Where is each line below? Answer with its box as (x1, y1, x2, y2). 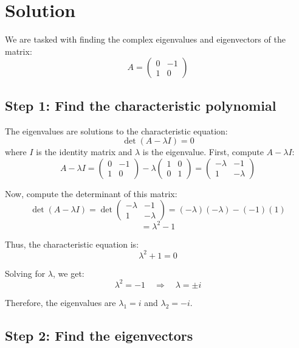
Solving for (5, 266, 46, 279)
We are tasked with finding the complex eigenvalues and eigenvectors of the (5, 33, 286, 46)
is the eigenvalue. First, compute (142, 145, 264, 158)
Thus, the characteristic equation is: (5, 237, 139, 250)
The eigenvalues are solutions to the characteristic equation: (5, 124, 228, 137)
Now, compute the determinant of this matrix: (5, 187, 177, 200)
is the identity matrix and (36, 145, 132, 158)
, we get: (53, 266, 84, 279)
